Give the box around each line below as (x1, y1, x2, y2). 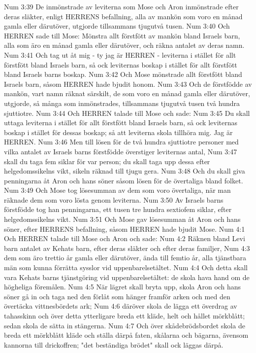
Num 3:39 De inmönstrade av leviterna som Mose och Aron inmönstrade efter (4, 1, 239, 11)
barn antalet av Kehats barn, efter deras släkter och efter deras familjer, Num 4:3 (4, 243, 250, 253)
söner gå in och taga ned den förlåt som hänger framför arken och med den (4, 291, 230, 301)
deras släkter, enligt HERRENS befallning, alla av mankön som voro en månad (4, 11, 243, 21)
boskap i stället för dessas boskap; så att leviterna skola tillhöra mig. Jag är (4, 127, 233, 137)
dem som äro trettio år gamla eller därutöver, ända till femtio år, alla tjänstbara (4, 252, 247, 263)
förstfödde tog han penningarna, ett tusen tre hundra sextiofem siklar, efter (4, 204, 232, 214)
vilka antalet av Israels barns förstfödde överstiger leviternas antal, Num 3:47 (4, 146, 237, 156)
